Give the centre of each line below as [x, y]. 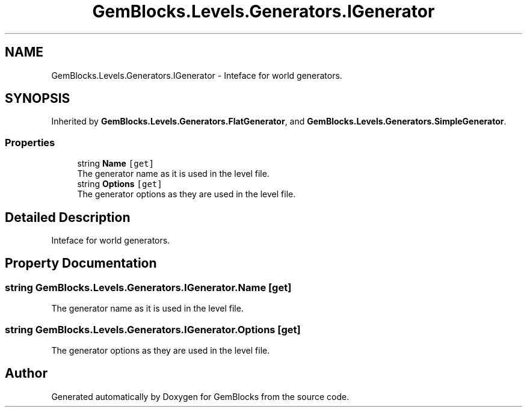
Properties [30, 142]
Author [26, 374]
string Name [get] [116, 164]
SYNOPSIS [38, 99]
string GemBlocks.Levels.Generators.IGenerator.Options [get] [153, 329]
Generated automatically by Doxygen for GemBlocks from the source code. [200, 396]
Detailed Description [68, 217]
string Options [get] [120, 184]
